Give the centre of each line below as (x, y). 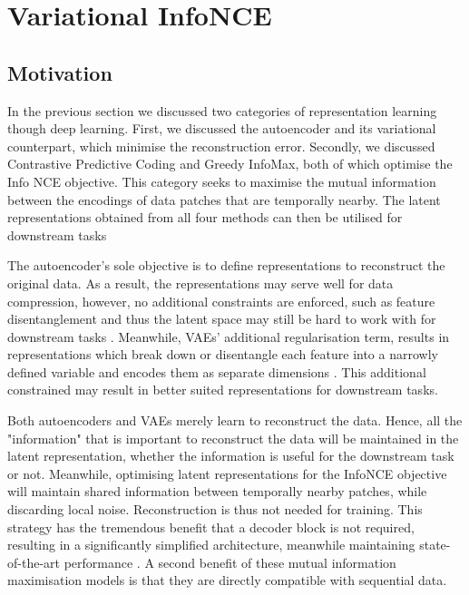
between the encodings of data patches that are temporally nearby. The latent (224, 199)
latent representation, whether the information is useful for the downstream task (231, 456)
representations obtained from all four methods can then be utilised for (205, 217)
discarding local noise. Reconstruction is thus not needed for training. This (215, 509)
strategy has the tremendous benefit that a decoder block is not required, (211, 527)
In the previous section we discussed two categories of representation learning (222, 110)
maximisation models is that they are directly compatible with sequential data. (227, 580)
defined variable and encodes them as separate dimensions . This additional (217, 371)
